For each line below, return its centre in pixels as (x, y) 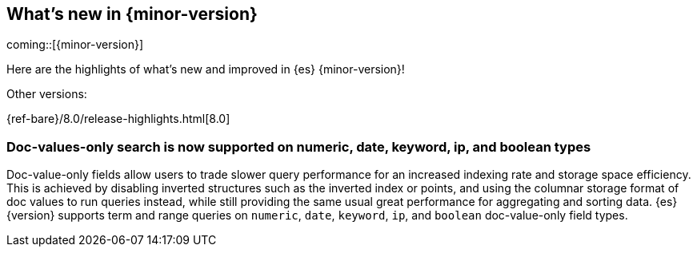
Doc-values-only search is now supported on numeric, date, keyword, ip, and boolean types (299, 146)
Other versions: (47, 94)
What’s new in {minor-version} (132, 14)
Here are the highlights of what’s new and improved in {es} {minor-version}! (206, 69)
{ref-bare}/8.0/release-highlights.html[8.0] (118, 119)
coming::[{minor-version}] (75, 45)
